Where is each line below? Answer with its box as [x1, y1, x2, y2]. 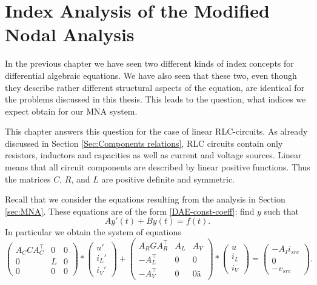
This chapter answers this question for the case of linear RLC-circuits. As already [5, 125, 308, 138]
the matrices [5, 172, 51, 185]
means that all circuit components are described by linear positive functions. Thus [5, 161, 310, 173]
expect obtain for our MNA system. [5, 104, 138, 117]
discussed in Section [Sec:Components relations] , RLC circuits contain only [5, 136, 283, 149]
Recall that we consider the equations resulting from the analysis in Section [5, 193, 285, 206]
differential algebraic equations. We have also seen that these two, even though [5, 69, 297, 81]
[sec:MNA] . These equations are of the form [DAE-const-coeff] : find [5, 204, 255, 217]
